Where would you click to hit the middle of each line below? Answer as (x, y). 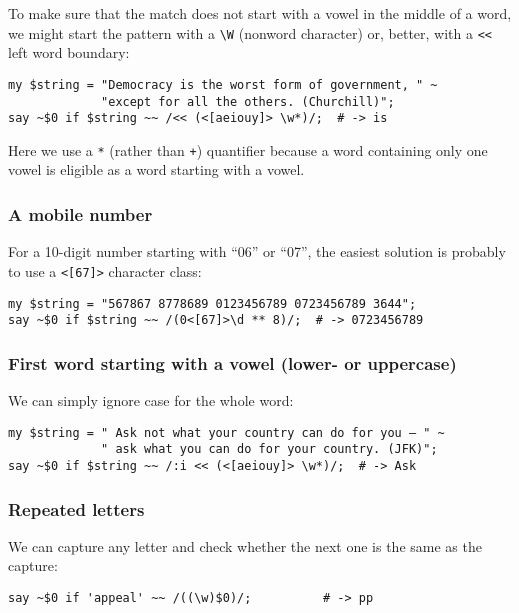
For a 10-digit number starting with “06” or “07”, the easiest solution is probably (257, 251)
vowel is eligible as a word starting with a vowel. (156, 169)
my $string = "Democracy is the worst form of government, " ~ (223, 84)
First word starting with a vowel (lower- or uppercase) (232, 362)
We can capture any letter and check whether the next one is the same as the (245, 545)
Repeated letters (76, 508)
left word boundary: (69, 52)
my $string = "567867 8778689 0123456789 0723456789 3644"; (212, 303)
